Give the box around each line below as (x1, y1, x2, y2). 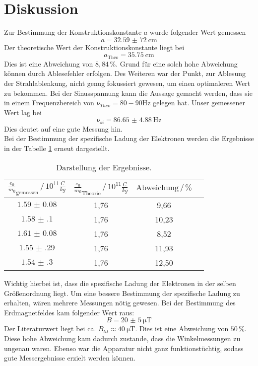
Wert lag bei (4, 107, 42, 117)
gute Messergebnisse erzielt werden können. (4, 353, 135, 363)
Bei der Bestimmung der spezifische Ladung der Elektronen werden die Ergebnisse (4, 133, 254, 144)
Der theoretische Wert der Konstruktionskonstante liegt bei (4, 42, 185, 52)
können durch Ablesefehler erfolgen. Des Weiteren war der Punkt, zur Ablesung (4, 68, 246, 78)
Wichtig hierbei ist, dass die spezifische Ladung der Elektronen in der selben (4, 278, 236, 289)
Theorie (82, 190, 101, 196)
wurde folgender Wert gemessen (149, 27, 246, 37)
